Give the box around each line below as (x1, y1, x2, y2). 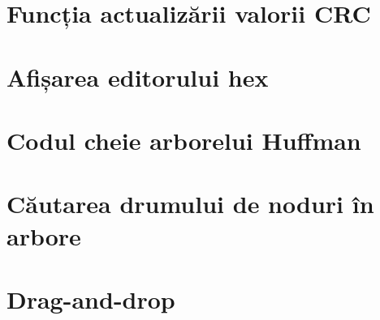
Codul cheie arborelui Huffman (6, 123, 361, 156)
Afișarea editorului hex (6, 60, 269, 93)
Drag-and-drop (6, 282, 175, 315)
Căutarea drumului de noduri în (6, 187, 374, 220)
